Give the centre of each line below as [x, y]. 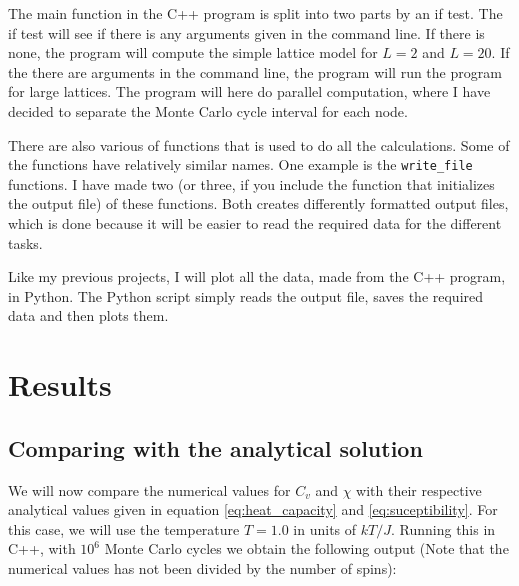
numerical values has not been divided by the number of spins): [202, 567]
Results [60, 384]
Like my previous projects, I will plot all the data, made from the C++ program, [257, 276]
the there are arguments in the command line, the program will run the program [255, 71]
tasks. [25, 242]
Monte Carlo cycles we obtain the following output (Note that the [306, 548]
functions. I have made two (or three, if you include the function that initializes [251, 183]
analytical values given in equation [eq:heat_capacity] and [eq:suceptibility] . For [253, 509]
